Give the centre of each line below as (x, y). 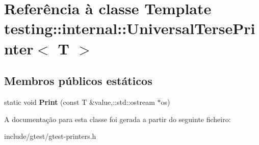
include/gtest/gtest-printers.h (50, 136)
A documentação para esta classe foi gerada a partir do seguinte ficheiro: (118, 119)
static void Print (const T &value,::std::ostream (80, 101)
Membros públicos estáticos (78, 81)
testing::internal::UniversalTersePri (130, 28)
